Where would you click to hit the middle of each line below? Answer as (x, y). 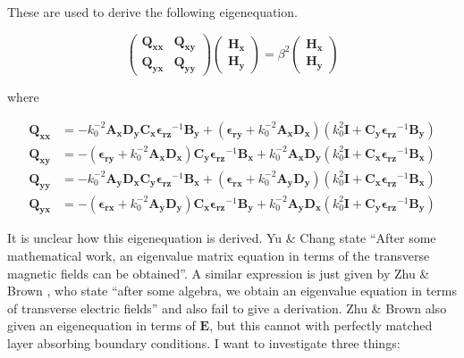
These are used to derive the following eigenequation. (152, 12)
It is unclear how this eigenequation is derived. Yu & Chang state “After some (222, 238)
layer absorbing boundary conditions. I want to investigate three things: (204, 342)
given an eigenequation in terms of (101, 325)
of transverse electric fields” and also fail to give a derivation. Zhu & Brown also (227, 308)
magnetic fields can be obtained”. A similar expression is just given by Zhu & (219, 273)
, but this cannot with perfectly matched (321, 325)
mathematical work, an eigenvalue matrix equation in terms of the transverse (219, 256)
